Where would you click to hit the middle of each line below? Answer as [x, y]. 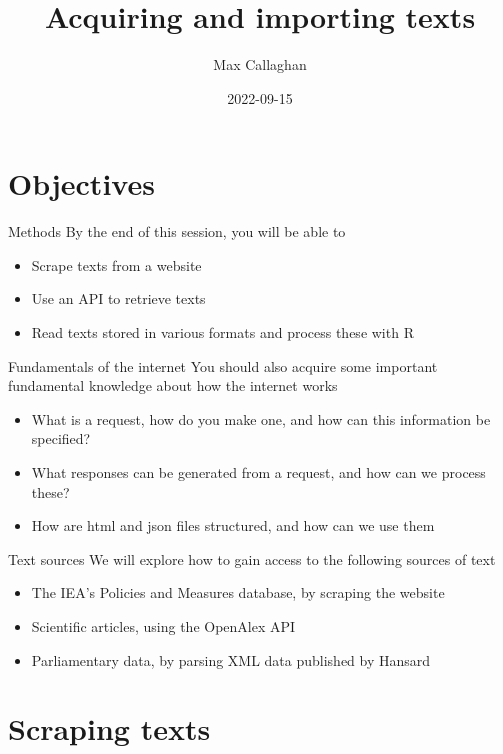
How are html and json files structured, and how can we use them [233, 525]
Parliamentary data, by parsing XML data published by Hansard [231, 659]
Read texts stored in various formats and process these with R [222, 332]
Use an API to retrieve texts [118, 298]
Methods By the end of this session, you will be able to [177, 231]
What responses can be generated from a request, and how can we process [258, 472]
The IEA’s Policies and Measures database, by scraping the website [238, 592]
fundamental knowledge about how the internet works [173, 385]
